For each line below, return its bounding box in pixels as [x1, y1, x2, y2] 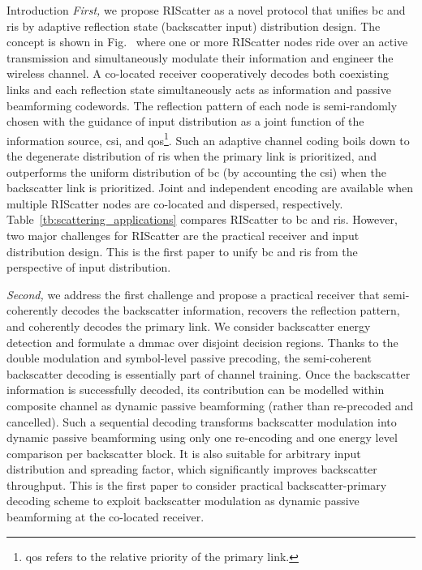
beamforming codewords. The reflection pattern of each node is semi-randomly [6, 96, 398, 114]
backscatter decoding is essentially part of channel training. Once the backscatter [6, 365, 411, 382]
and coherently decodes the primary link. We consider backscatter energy [6, 317, 371, 334]
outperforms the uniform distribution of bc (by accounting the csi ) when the [6, 163, 386, 180]
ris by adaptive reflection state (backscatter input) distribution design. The [6, 17, 381, 34]
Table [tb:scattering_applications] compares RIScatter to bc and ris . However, [6, 211, 398, 228]
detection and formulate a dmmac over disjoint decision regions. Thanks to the [6, 333, 398, 350]
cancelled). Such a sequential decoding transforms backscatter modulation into [6, 413, 397, 430]
